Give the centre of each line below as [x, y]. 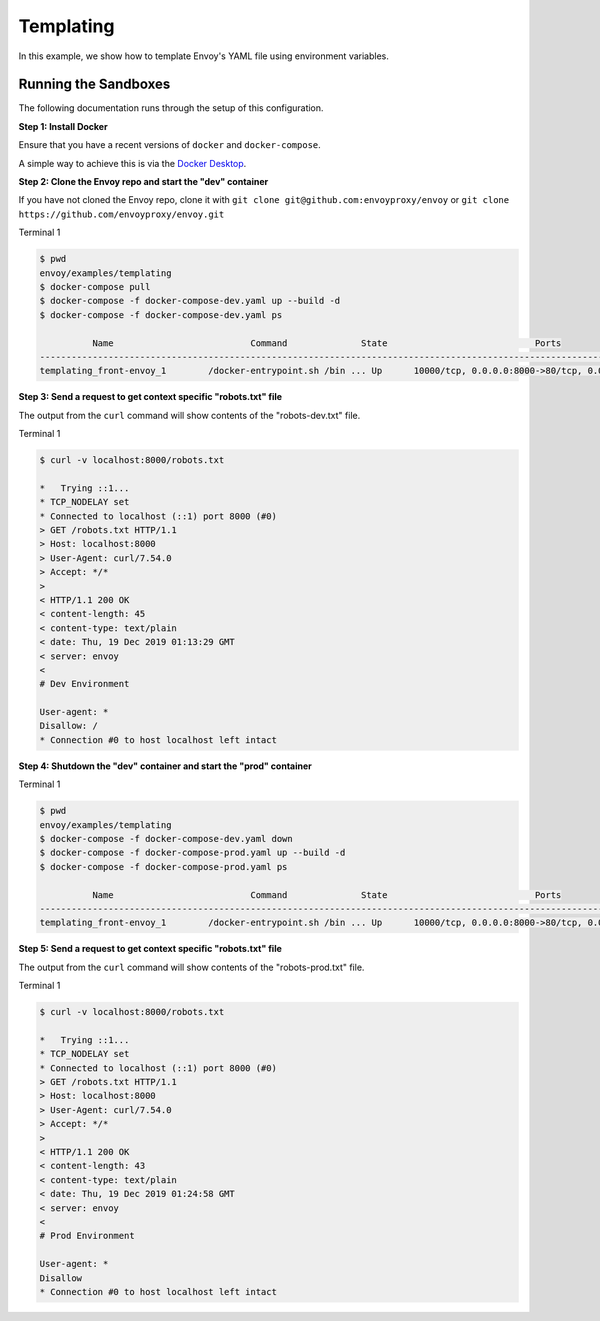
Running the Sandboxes [94, 84]
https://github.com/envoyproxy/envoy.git [121, 214]
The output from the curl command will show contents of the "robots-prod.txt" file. [191, 967]
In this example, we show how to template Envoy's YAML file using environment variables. [203, 56]
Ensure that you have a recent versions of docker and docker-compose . [170, 145]
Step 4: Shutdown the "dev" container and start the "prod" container [165, 766]
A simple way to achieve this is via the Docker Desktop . [132, 163]
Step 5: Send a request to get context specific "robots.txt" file [150, 949]
